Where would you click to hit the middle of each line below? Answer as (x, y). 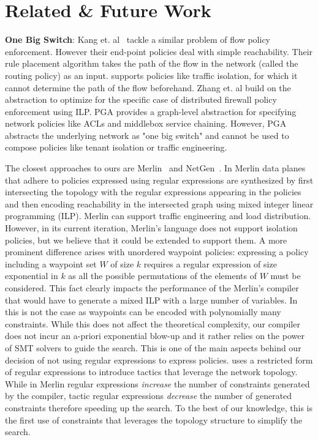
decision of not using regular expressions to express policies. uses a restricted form (159, 360)
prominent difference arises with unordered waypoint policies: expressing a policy (157, 252)
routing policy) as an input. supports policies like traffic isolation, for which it (151, 75)
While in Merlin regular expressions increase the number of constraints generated (157, 383)
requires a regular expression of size (210, 263)
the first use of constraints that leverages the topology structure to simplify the (154, 419)
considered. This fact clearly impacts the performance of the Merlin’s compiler (152, 288)
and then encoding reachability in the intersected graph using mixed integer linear (159, 203)
